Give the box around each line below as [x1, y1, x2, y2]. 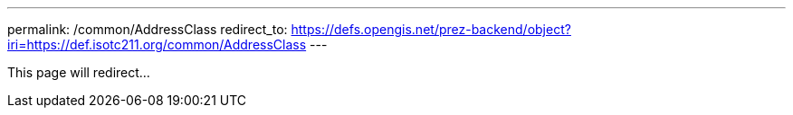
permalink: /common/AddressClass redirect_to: [7, 22, 288, 37]
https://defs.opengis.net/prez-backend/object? [291, 22, 571, 37]
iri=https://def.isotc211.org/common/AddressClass [7, 37, 307, 52]
